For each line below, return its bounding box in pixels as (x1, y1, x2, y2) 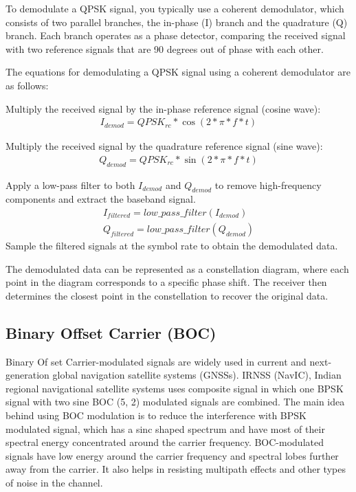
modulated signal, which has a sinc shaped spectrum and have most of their (5, 421, 325, 436)
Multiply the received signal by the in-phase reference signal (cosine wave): (5, 101, 321, 115)
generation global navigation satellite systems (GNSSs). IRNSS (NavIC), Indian (5, 368, 342, 382)
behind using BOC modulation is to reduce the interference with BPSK (5, 408, 307, 423)
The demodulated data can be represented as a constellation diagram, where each (5, 261, 349, 276)
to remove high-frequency (214, 177, 322, 192)
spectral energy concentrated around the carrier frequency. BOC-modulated (5, 435, 324, 449)
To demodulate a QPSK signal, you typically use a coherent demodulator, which (5, 1, 344, 15)
